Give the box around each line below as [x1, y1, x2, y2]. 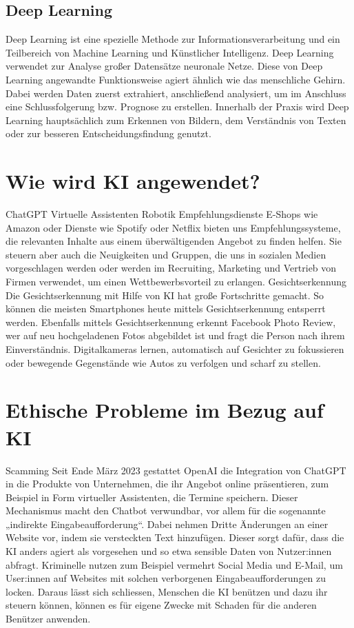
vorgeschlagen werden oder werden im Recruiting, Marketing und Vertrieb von [6, 261, 337, 275]
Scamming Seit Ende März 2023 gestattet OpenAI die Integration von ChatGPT [6, 463, 346, 477]
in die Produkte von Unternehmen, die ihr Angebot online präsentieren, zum [6, 476, 329, 491]
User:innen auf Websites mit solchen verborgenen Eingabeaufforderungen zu [6, 571, 326, 585]
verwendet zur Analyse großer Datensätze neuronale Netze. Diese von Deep [6, 59, 323, 73]
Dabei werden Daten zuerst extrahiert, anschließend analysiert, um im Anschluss [6, 85, 346, 100]
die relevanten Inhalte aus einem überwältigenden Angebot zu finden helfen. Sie [6, 234, 342, 248]
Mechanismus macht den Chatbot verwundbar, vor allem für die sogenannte [6, 503, 326, 518]
